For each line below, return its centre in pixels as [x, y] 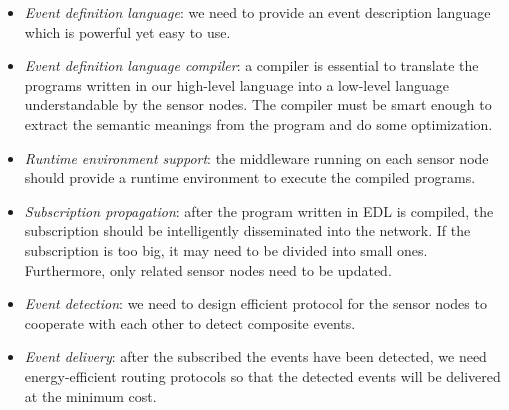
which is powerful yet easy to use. [127, 31]
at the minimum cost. [90, 395]
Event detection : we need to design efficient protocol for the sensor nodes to [255, 303]
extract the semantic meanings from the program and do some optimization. [258, 123]
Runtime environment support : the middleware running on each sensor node [256, 157]
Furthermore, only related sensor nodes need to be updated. [208, 269]
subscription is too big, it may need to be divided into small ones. [226, 249]
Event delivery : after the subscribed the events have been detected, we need [255, 356]
